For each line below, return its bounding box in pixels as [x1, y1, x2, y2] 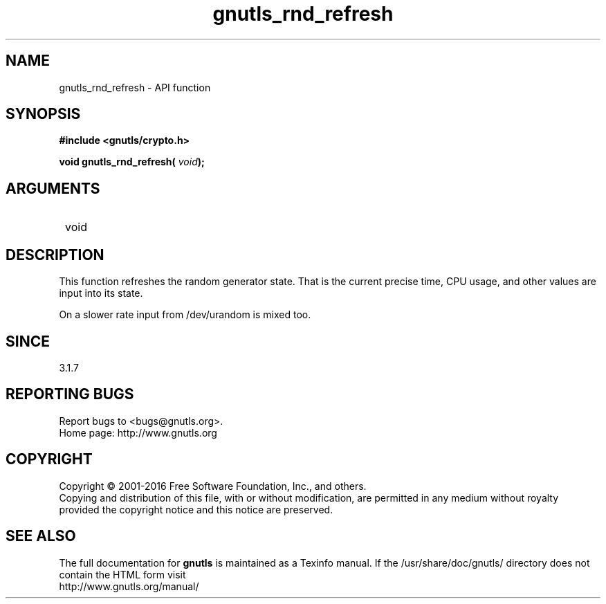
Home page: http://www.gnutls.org [59, 426, 217, 439]
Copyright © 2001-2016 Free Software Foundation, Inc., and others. [59, 479, 367, 492]
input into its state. [59, 287, 143, 300]
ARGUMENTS [6, 179, 100, 197]
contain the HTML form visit [59, 568, 186, 580]
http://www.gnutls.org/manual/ [59, 580, 199, 592]
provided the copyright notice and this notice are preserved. [59, 503, 333, 515]
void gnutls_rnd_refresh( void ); [59, 156, 205, 168]
